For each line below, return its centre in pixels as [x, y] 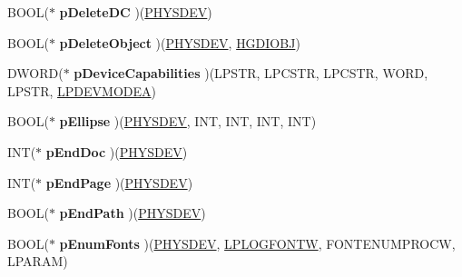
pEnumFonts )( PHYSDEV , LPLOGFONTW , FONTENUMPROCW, [257, 243]
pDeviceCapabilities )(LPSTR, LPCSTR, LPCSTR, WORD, [251, 73]
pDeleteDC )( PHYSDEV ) [136, 12]
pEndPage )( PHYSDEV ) [119, 182]
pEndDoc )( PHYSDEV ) [117, 151]
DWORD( [35, 73]
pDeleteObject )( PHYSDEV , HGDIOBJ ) [180, 42]
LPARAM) [38, 261]
